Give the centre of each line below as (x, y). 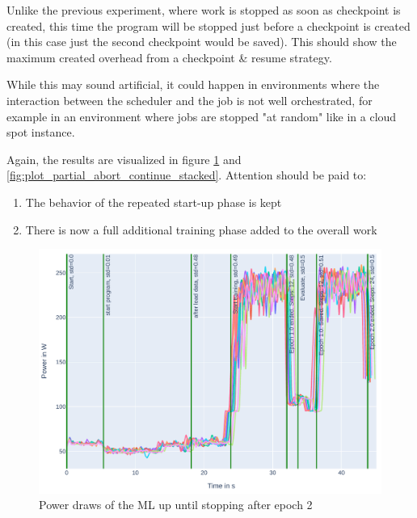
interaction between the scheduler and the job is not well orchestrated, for (190, 100)
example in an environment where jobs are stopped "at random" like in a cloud (202, 116)
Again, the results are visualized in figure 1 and (124, 159)
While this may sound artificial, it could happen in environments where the (193, 84)
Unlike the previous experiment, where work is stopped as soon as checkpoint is (204, 10)
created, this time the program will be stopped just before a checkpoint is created (208, 25)
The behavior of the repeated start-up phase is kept (154, 202)
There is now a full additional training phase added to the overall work (201, 229)
